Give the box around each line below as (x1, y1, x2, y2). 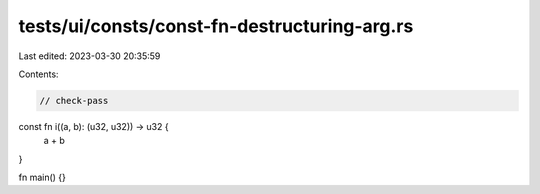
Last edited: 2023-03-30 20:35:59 (18, 50, 161, 62)
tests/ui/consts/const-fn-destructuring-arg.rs (18, 15, 414, 37)
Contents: (18, 68, 59, 80)
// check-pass (39, 95, 109, 106)
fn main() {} (18, 171, 67, 184)
